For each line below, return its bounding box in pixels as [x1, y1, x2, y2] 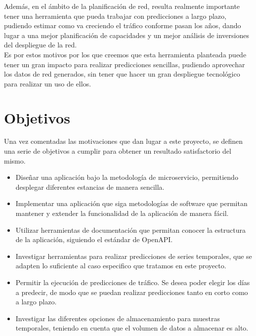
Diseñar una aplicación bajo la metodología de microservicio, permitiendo [15, 172, 238, 182]
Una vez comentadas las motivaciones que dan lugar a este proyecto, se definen [4, 136, 243, 146]
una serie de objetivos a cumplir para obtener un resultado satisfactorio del [4, 146, 231, 156]
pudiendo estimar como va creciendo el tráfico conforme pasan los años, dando [4, 20, 241, 31]
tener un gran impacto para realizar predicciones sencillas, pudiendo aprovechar [4, 59, 245, 69]
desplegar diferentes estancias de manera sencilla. [15, 181, 165, 192]
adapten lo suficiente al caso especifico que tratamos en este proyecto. [15, 260, 226, 271]
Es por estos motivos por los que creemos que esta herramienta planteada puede [4, 49, 247, 59]
